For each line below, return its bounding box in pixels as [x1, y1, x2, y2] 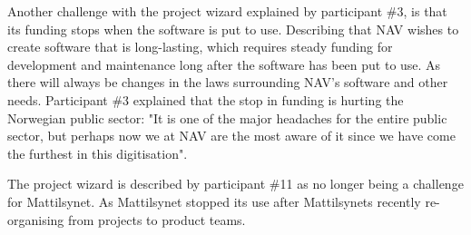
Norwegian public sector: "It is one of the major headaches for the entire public [7, 108, 447, 127]
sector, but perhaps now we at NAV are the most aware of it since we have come [7, 126, 456, 145]
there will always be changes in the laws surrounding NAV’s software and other [7, 73, 448, 92]
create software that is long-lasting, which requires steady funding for [7, 37, 393, 56]
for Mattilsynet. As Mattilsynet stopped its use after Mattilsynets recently [7, 191, 421, 211]
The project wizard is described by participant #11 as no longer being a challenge [7, 174, 464, 193]
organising [7, 210, 64, 229]
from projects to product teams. [68, 210, 246, 229]
